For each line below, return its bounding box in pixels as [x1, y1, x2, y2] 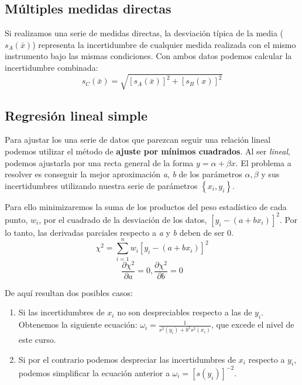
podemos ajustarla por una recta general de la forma [5, 156, 194, 169]
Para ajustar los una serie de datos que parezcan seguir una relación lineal [5, 133, 271, 146]
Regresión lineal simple [5, 106, 147, 124]
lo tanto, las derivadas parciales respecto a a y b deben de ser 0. [5, 226, 234, 238]
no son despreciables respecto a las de [117, 306, 252, 318]
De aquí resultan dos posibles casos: [5, 286, 133, 298]
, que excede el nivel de [211, 318, 294, 331]
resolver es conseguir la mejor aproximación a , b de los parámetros [5, 168, 242, 180]
